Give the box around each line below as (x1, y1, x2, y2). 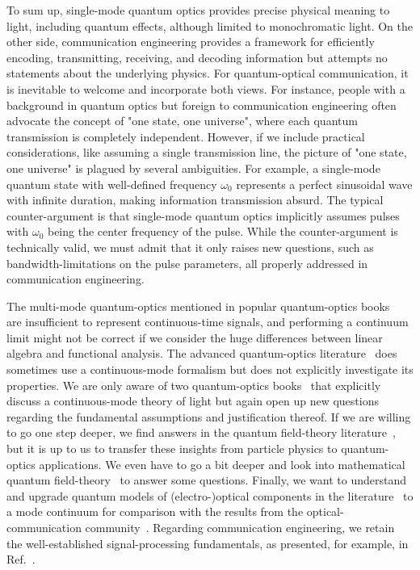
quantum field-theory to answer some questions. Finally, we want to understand (6, 472, 406, 488)
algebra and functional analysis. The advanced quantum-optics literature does (6, 345, 397, 362)
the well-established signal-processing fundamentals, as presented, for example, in (6, 534, 409, 551)
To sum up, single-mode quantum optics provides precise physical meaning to (6, 2, 390, 18)
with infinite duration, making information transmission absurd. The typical (6, 191, 384, 208)
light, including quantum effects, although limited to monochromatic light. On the (6, 17, 413, 34)
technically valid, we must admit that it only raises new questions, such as (6, 238, 374, 255)
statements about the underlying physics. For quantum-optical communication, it (6, 65, 409, 82)
